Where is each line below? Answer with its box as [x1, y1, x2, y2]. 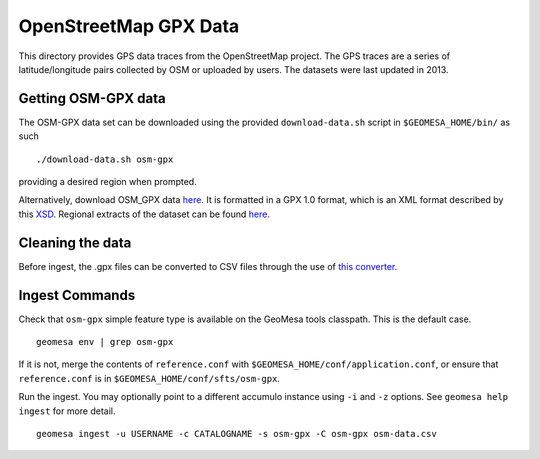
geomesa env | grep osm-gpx [36, 336, 174, 347]
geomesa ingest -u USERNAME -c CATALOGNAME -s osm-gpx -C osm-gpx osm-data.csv [36, 428, 437, 439]
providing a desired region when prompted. [18, 176, 197, 188]
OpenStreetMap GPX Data [18, 15, 240, 37]
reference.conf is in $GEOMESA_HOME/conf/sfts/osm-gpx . [18, 372, 280, 384]
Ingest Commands [18, 286, 136, 304]
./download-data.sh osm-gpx [36, 153, 174, 165]
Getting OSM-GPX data [18, 90, 167, 107]
